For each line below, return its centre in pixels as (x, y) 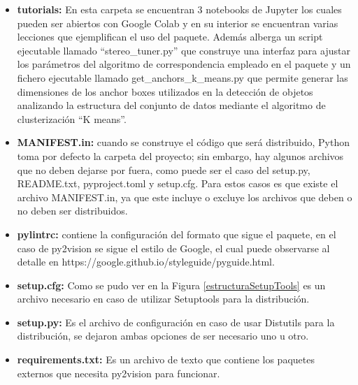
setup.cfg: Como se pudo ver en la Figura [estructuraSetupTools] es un (171, 285)
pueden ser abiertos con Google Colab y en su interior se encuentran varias (178, 23)
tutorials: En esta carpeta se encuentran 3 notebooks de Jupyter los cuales (179, 9)
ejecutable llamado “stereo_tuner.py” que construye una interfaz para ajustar (184, 50)
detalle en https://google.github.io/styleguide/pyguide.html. (146, 262)
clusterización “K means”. (72, 118)
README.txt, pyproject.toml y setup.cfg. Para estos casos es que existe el (178, 183)
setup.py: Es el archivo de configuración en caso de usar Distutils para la (176, 322)
